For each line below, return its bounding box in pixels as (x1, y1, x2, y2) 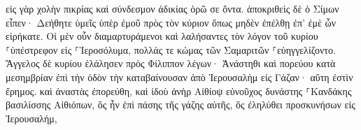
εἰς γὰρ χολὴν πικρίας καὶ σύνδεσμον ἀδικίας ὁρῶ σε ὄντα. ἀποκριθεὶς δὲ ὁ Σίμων (6, 1, 339, 15)
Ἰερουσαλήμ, (6, 110, 57, 125)
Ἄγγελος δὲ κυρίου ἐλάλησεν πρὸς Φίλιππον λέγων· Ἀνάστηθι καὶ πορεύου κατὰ (6, 56, 336, 71)
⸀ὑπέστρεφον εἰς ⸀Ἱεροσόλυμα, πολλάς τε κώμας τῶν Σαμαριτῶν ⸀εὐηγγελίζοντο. (6, 42, 336, 57)
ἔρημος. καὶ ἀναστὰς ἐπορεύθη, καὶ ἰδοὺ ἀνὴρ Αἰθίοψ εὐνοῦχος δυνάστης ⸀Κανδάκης (6, 83, 352, 98)
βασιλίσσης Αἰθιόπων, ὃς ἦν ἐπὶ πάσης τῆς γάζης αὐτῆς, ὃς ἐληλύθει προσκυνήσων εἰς (6, 97, 355, 112)
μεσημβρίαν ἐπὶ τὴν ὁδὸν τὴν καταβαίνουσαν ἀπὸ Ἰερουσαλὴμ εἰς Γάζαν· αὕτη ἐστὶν (6, 69, 353, 84)
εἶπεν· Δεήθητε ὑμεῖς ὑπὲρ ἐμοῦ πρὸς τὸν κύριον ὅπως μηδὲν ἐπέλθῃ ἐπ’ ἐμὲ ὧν (6, 15, 336, 29)
